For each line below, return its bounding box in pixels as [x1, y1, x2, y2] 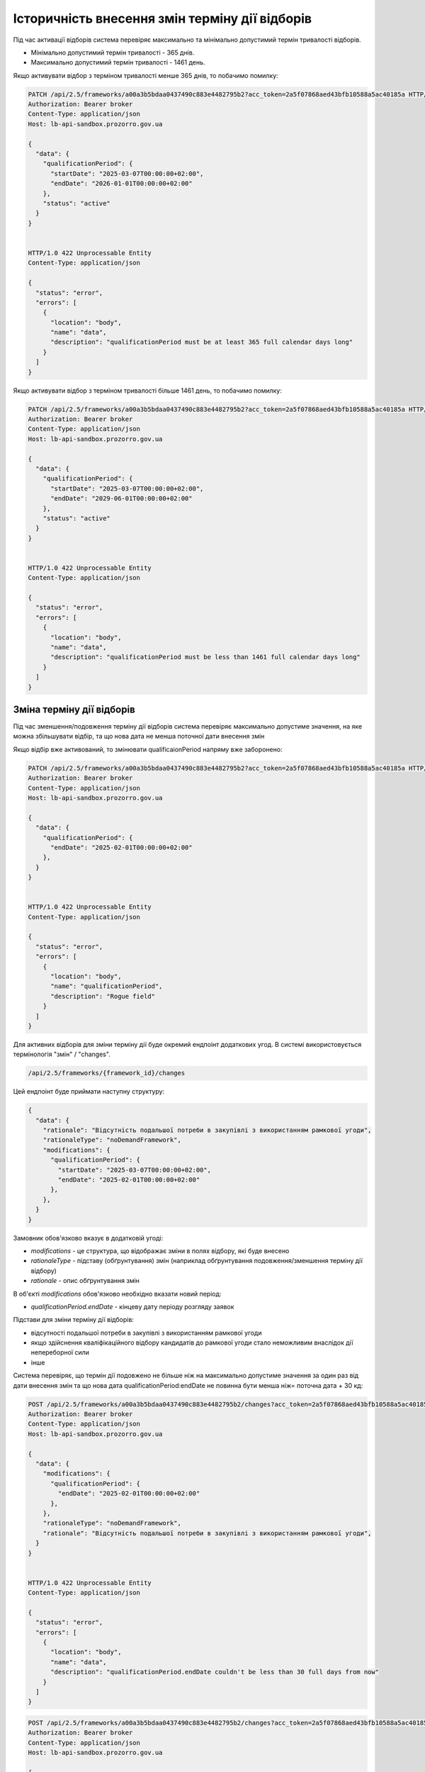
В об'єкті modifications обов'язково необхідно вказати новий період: [13, 1289, 222, 1298]
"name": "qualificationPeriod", [50, 982, 163, 990]
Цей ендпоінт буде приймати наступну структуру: [13, 1087, 165, 1096]
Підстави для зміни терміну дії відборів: [13, 1316, 135, 1324]
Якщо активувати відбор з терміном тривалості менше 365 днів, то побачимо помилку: [13, 71, 279, 79]
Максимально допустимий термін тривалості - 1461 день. [30, 58, 205, 67]
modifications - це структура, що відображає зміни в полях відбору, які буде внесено [30, 1246, 290, 1255]
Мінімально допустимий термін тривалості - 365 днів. [30, 48, 195, 57]
